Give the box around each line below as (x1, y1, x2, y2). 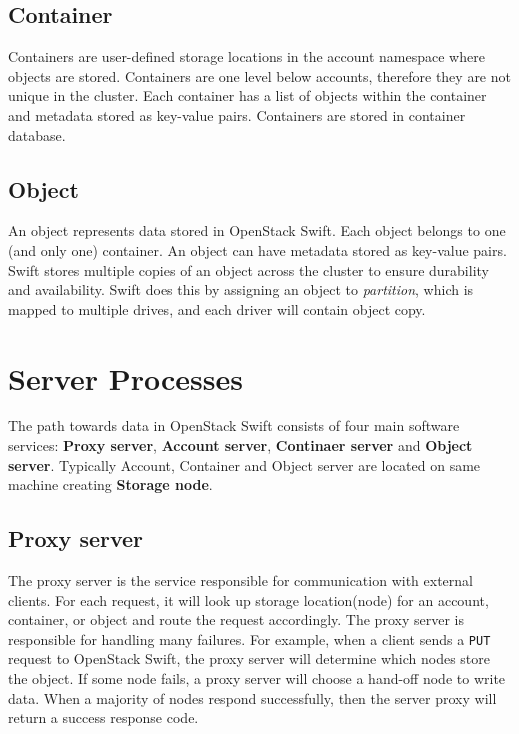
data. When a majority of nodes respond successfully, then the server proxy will (8, 687, 497, 708)
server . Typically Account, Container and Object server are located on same (8, 454, 481, 475)
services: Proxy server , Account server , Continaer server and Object (8, 435, 473, 456)
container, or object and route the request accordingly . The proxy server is (8, 609, 464, 630)
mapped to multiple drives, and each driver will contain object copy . (8, 298, 426, 319)
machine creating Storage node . (8, 474, 213, 495)
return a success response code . (8, 707, 199, 728)
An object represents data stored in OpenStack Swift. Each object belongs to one (8, 220, 506, 241)
